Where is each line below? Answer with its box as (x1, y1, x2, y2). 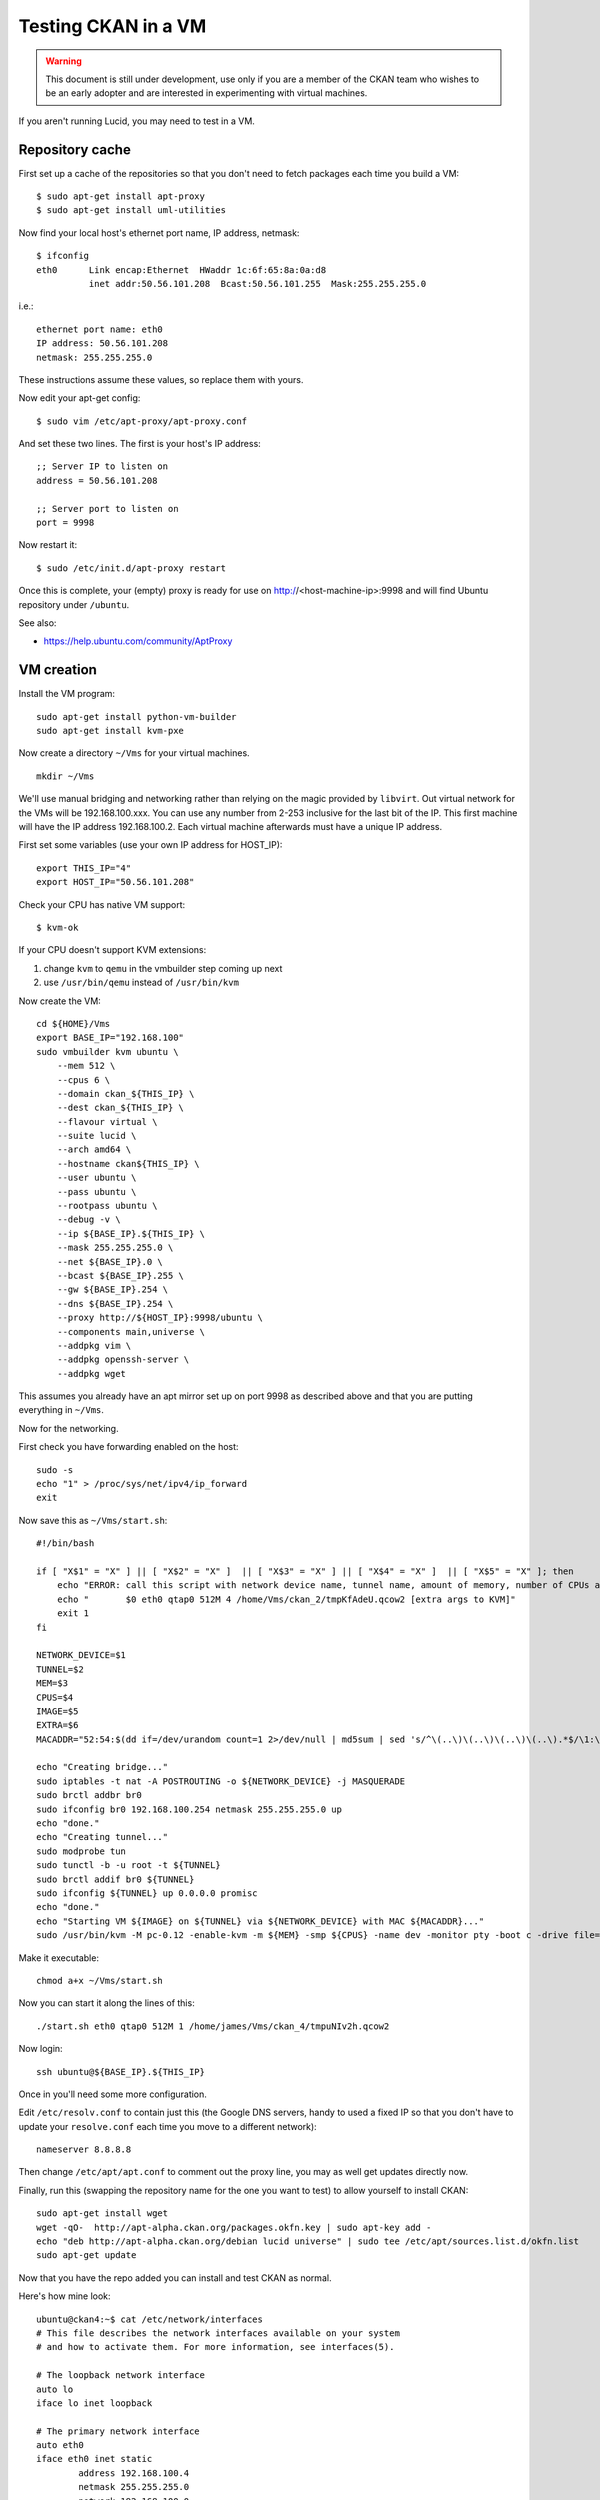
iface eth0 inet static (36, 2453, 153, 2465)
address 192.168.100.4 (78, 2467, 190, 2479)
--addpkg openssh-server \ (56, 1354, 190, 1365)
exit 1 (56, 1608, 90, 1619)
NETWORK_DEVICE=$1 (36, 1650, 127, 1661)
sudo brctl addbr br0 (36, 1790, 142, 1801)
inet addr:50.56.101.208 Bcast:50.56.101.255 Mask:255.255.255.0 (88, 278, 427, 289)
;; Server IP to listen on (36, 461, 169, 472)
